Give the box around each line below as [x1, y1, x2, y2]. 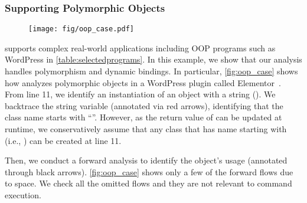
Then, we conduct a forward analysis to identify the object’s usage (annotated [5, 154, 288, 166]
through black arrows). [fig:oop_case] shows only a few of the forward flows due [5, 165, 293, 178]
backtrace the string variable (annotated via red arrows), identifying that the [5, 99, 283, 112]
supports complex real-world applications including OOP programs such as [5, 41, 276, 54]
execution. [5, 189, 41, 201]
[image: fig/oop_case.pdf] [28, 25, 134, 34]
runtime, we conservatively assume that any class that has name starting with [5, 123, 287, 135]
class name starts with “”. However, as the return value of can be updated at [5, 111, 282, 123]
